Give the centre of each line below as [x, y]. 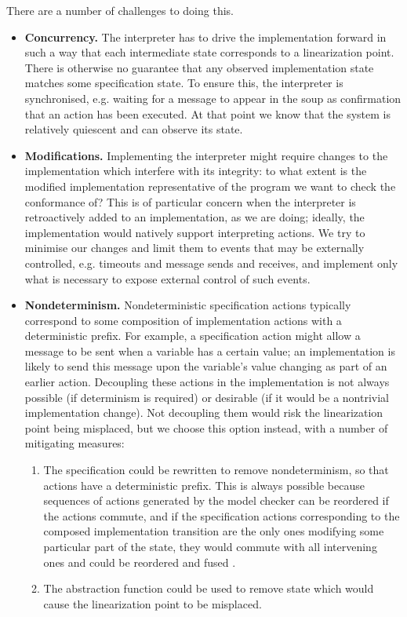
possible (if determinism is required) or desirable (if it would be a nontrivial [207, 397]
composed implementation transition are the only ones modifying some [214, 531]
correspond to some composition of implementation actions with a [183, 320]
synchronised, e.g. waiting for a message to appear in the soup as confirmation [213, 98]
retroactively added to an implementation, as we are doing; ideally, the [194, 217]
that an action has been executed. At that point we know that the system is [207, 113]
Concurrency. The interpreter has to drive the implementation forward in [205, 37]
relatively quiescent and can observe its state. [134, 129]
